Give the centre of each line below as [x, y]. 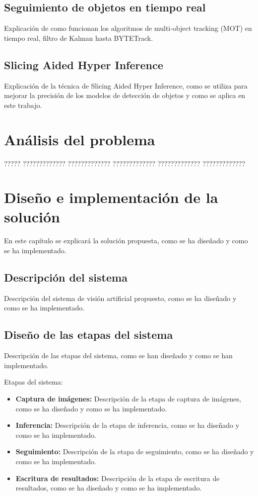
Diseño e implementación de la [111, 197]
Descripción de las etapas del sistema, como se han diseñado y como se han [118, 355]
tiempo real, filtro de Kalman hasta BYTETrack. [79, 38]
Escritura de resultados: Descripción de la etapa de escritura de [118, 478]
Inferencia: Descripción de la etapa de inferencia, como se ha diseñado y [128, 425]
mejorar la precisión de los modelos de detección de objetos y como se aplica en [125, 95]
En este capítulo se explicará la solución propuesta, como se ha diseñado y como [126, 241]
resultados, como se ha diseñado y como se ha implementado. [109, 488]
